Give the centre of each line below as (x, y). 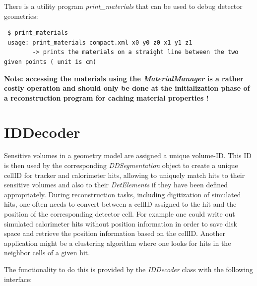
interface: (18, 279)
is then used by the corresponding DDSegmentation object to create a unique (121, 165)
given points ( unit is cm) (50, 62)
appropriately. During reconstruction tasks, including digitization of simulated (123, 194)
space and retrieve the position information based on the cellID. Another (115, 233)
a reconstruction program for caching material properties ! (106, 97)
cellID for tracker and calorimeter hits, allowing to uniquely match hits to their (125, 175)
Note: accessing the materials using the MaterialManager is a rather (124, 78)
